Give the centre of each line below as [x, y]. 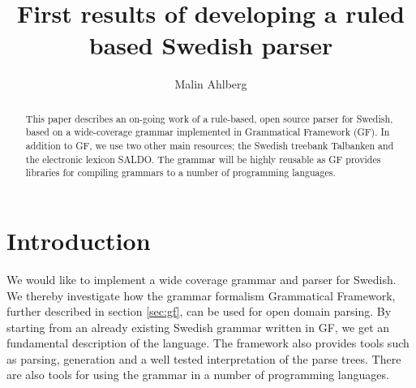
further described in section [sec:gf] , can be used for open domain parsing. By [199, 311]
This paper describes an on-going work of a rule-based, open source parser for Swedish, [209, 118]
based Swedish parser [211, 45]
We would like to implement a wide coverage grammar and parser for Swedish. [202, 279]
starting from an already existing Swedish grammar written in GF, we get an [198, 327]
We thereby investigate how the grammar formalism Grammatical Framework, [201, 295]
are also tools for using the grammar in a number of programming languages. [198, 375]
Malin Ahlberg [211, 84]
